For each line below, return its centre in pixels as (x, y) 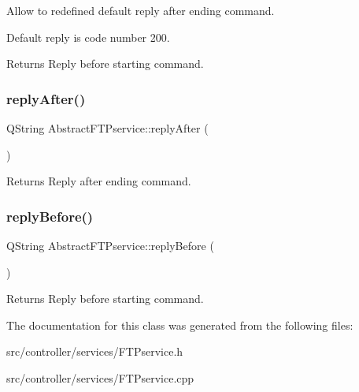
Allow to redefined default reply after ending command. (141, 10)
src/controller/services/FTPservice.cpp (100, 377)
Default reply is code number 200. (88, 37)
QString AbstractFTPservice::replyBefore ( (110, 245)
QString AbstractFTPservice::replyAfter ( (107, 128)
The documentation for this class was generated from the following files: (180, 325)
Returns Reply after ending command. (99, 181)
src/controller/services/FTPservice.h (95, 351)
